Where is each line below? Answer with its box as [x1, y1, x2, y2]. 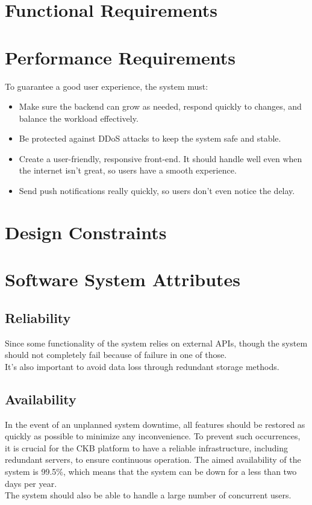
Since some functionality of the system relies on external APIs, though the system [5, 336, 308, 349]
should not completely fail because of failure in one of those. [5, 348, 227, 361]
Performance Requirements [5, 45, 236, 69]
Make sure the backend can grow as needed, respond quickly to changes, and [19, 100, 302, 113]
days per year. [5, 477, 57, 489]
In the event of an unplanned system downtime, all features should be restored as [5, 418, 305, 430]
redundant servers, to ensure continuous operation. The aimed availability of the [5, 453, 301, 466]
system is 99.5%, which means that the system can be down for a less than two [5, 465, 297, 477]
